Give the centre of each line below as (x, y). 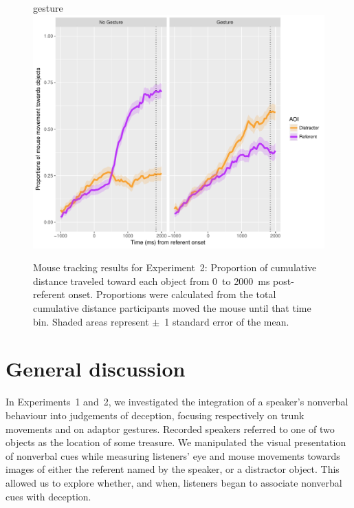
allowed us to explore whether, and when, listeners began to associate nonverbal (174, 482)
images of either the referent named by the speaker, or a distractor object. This (173, 469)
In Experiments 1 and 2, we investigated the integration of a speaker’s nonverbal (177, 402)
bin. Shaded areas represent (91, 321)
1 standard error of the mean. (227, 321)
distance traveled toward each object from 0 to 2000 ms (152, 281)
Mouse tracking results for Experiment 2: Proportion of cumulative (175, 267)
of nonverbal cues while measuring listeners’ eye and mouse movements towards (173, 455)
